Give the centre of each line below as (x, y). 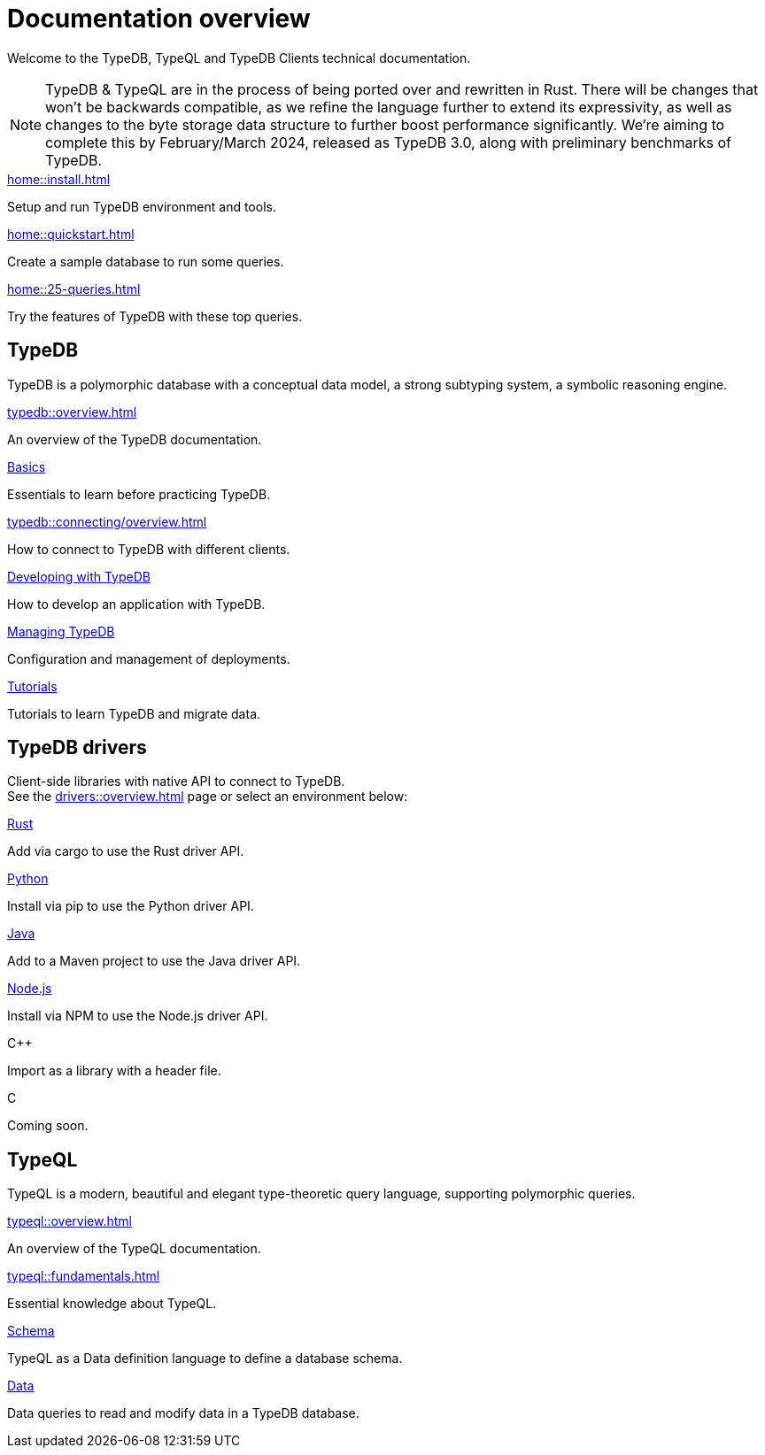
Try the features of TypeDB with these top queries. (155, 316)
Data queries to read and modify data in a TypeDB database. (183, 1413)
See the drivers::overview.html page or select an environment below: (208, 797)
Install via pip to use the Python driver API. (131, 906)
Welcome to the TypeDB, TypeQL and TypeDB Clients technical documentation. (239, 58)
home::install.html (59, 179)
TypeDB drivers (77, 748)
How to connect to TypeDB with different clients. (149, 549)
